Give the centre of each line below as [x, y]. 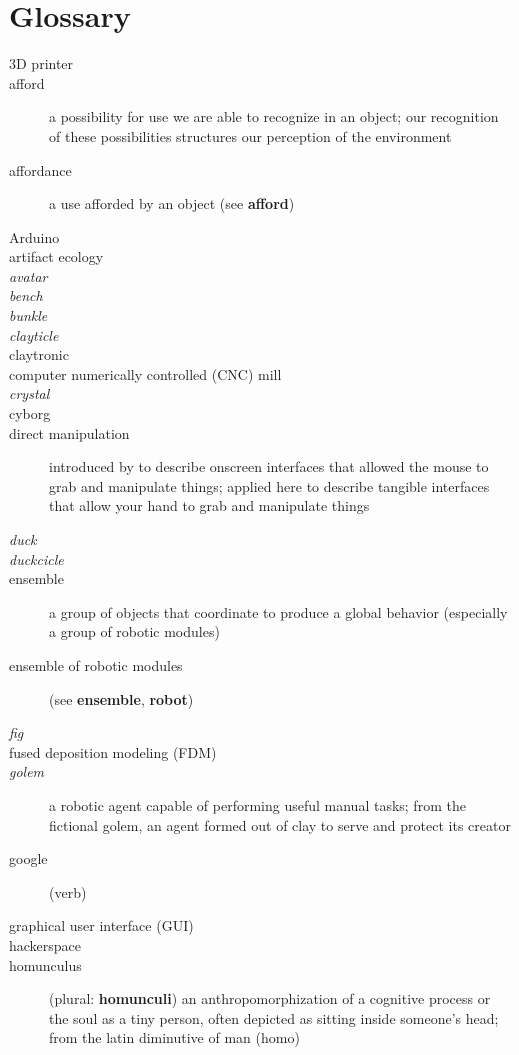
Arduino [34, 236]
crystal [29, 393]
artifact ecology [56, 256]
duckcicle [36, 558]
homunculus [45, 964]
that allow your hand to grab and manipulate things [209, 505]
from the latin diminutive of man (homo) [174, 1037]
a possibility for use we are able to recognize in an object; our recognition [274, 116]
